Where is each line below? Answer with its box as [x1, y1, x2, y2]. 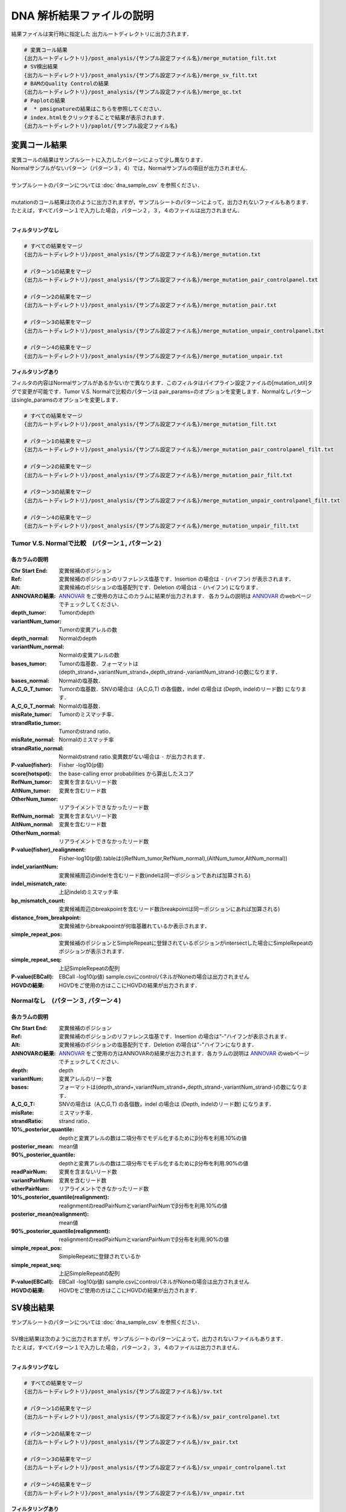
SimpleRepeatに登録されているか [59, 1253, 141, 1260]
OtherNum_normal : [11, 829, 61, 836]
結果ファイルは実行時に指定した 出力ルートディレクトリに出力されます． [11, 30, 193, 37]
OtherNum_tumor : [11, 795, 59, 803]
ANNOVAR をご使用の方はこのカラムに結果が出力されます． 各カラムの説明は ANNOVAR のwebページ [59, 592, 312, 599]
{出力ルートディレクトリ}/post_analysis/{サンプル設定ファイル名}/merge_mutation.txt [24, 251, 261, 258]
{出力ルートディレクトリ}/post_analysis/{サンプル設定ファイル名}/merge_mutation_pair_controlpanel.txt [24, 276, 318, 284]
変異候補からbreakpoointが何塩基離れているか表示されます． [59, 922, 211, 930]
